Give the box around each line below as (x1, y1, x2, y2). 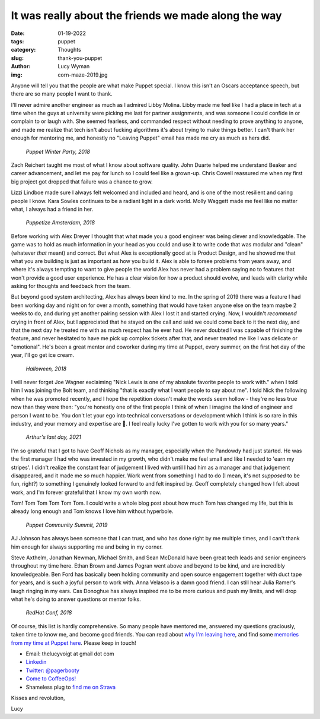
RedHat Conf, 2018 (25, 609, 72, 616)
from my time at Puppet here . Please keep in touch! (11, 639, 136, 647)
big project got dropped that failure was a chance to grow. (11, 178, 153, 185)
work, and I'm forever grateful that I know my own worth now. (11, 489, 161, 496)
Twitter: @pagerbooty (25, 667, 79, 674)
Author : (11, 63, 31, 70)
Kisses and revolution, (11, 694, 65, 701)
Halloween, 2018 (25, 365, 67, 372)
